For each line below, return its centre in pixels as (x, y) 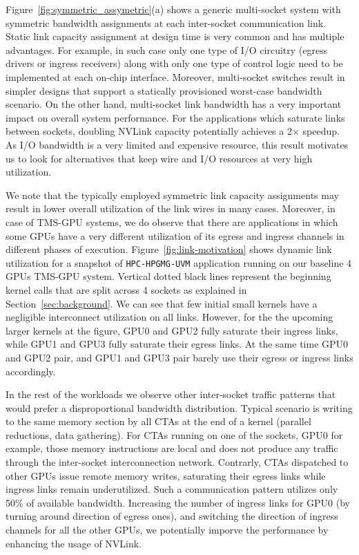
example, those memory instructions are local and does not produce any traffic (172, 448)
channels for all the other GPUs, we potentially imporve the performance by (167, 530)
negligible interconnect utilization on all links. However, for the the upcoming (169, 317)
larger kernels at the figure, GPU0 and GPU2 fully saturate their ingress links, (172, 330)
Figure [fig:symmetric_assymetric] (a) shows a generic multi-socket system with (173, 9)
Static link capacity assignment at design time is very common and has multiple (175, 36)
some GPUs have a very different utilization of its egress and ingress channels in (175, 235)
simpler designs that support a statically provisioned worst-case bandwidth (164, 90)
